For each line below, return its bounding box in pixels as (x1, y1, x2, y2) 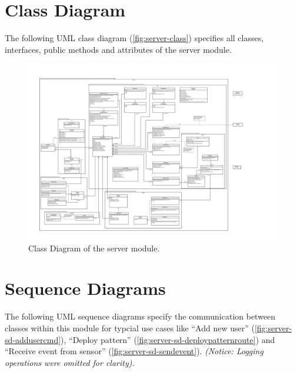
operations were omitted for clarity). (5, 356, 135, 368)
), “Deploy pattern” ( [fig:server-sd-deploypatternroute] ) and (61, 333, 275, 345)
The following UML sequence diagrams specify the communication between (5, 310, 276, 322)
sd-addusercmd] (5, 333, 61, 345)
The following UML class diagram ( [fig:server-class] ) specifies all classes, (5, 32, 264, 44)
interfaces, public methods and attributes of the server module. (5, 43, 232, 55)
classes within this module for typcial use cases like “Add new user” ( (5, 322, 255, 334)
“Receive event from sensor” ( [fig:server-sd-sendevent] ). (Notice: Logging (5, 345, 263, 357)
